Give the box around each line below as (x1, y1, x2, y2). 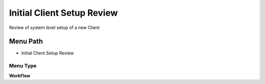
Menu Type (9, 62, 37, 69)
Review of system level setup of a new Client (9, 25, 100, 30)
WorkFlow (9, 73, 30, 79)
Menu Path (9, 37, 43, 46)
